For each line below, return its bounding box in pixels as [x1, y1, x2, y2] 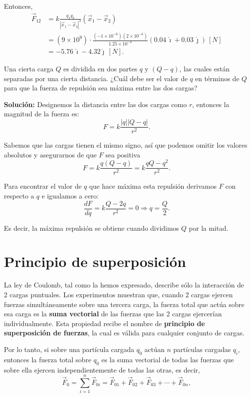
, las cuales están [179, 64, 230, 74]
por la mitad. [189, 222, 229, 233]
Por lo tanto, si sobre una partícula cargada [4, 344, 135, 354]
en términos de [195, 73, 239, 83]
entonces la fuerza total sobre [4, 354, 92, 364]
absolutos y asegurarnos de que [4, 149, 97, 159]
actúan [144, 344, 165, 354]
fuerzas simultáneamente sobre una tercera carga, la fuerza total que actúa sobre [4, 299, 245, 309]
